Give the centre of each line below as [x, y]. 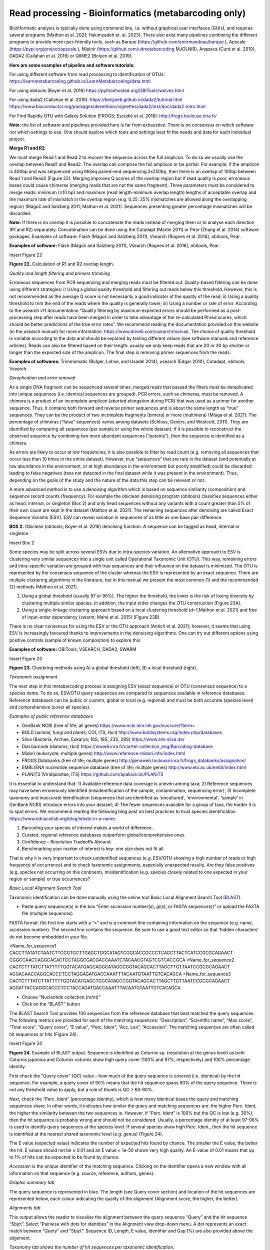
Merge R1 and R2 [27, 148]
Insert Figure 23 [26, 658]
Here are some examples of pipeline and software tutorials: [72, 65]
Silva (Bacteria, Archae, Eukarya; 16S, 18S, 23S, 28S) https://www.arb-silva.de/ [103, 739]
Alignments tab [25, 1208]
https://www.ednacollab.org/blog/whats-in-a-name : [63, 818]
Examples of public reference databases [51, 716]
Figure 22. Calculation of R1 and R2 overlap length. [62, 264]
